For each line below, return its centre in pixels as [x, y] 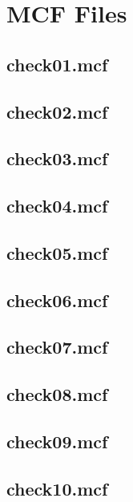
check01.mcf [57, 64]
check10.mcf [57, 488]
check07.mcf [57, 347]
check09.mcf [57, 441]
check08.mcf [57, 394]
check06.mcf [57, 300]
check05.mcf [57, 252]
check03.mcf [57, 158]
